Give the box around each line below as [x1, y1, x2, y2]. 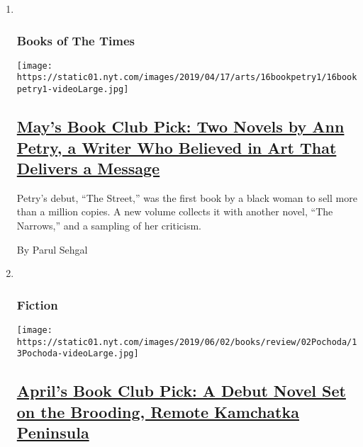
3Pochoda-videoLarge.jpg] [16, 349, 139, 359]
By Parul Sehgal [16, 242, 88, 256]
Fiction [16, 295, 58, 313]
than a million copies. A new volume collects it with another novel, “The [16, 204, 333, 219]
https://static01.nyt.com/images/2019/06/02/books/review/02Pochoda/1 [16, 336, 357, 347]
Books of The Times [16, 31, 135, 49]
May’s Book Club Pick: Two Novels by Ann [16, 115, 345, 137]
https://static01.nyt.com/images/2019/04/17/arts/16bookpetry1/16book [16, 72, 357, 83]
